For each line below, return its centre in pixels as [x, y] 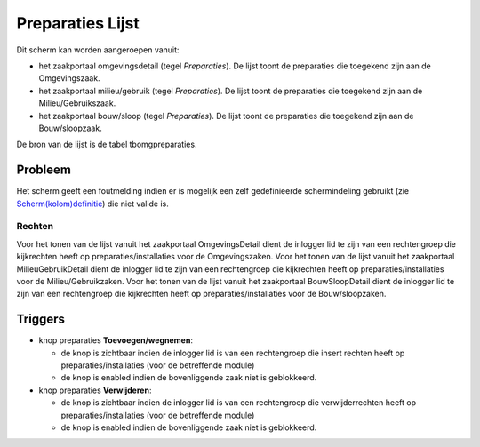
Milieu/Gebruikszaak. [77, 103]
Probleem [44, 170]
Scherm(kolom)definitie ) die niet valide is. [92, 204]
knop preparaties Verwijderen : [95, 390]
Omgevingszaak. [70, 78]
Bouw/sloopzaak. [70, 128]
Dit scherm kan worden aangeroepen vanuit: [98, 50]
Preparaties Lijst [78, 23]
